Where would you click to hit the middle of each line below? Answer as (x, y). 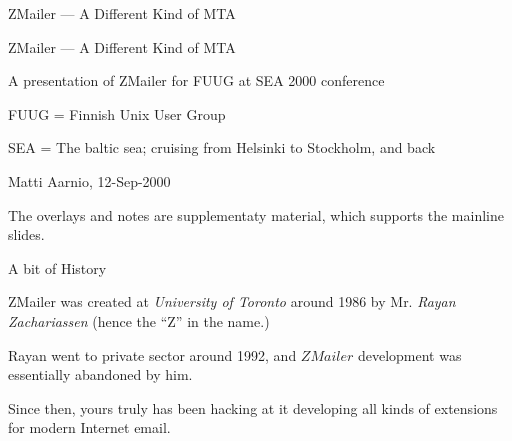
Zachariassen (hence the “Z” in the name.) (139, 320)
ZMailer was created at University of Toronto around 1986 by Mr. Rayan (232, 301)
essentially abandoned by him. (100, 374)
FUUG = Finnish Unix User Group (117, 113)
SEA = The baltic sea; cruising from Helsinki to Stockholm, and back (222, 147)
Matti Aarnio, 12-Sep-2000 (89, 180)
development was (409, 354)
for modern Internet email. (89, 427)
